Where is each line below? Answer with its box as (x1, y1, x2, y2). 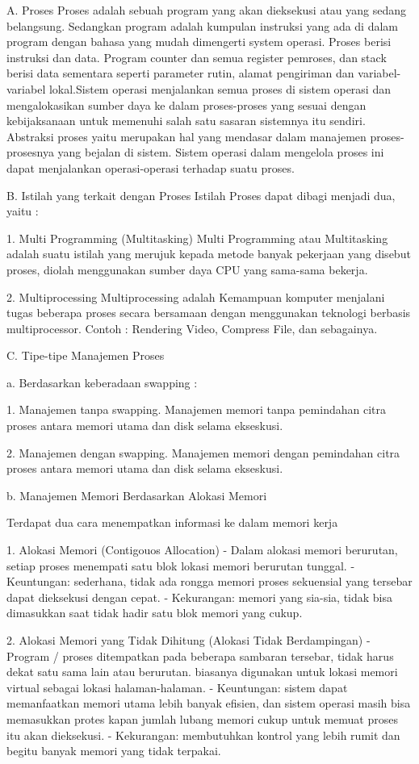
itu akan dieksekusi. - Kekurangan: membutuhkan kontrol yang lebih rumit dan (6, 726, 400, 743)
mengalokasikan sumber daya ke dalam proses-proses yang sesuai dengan (6, 96, 367, 113)
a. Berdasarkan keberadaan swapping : (6, 374, 198, 390)
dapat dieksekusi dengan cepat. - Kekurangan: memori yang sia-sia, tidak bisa (6, 588, 393, 605)
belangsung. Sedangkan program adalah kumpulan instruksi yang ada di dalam (6, 17, 398, 34)
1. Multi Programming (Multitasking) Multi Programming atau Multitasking (6, 229, 388, 246)
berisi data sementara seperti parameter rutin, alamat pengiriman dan (6, 65, 354, 81)
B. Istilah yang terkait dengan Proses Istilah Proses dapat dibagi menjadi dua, (6, 186, 396, 203)
